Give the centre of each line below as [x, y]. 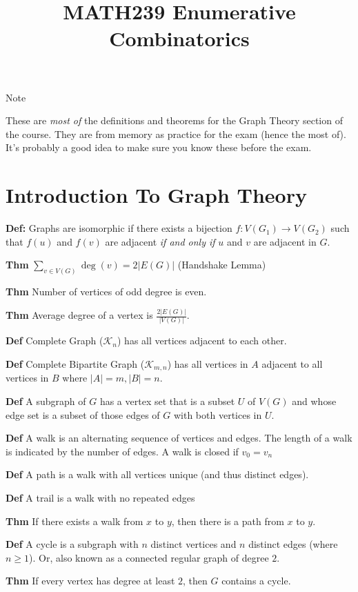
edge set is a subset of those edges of [83, 414]
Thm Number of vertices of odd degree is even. [106, 292]
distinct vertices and [193, 544]
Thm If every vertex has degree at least [90, 581]
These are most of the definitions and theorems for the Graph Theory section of [174, 120]
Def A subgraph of [46, 401]
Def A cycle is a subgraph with [72, 544]
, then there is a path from [228, 521]
